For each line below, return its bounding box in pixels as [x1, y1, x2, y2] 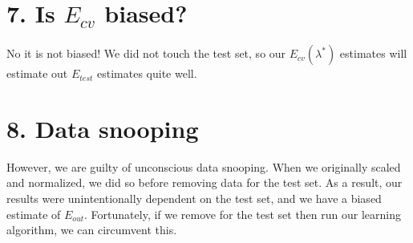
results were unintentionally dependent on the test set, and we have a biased [6, 190, 382, 207]
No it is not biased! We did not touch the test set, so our [6, 45, 286, 62]
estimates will [339, 45, 407, 62]
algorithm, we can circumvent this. [6, 221, 177, 238]
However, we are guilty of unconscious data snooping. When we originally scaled [6, 158, 401, 175]
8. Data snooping [6, 111, 199, 144]
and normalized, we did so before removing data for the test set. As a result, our [6, 174, 403, 191]
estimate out [6, 65, 68, 82]
